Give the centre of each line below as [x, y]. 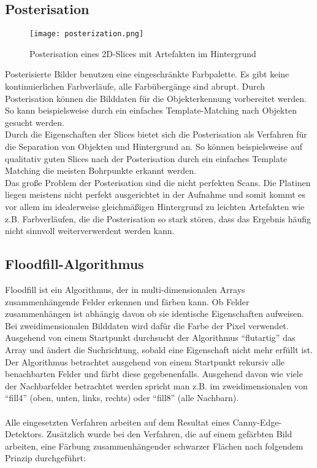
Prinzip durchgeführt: [45, 458]
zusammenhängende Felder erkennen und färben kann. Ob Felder [127, 301]
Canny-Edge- [257, 422]
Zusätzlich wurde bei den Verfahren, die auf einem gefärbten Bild [169, 434]
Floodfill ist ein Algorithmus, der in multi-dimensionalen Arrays [125, 289]
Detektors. [25, 434]
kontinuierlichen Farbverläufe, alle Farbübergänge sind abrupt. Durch [135, 86]
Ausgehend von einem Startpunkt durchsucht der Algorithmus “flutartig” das [150, 337]
